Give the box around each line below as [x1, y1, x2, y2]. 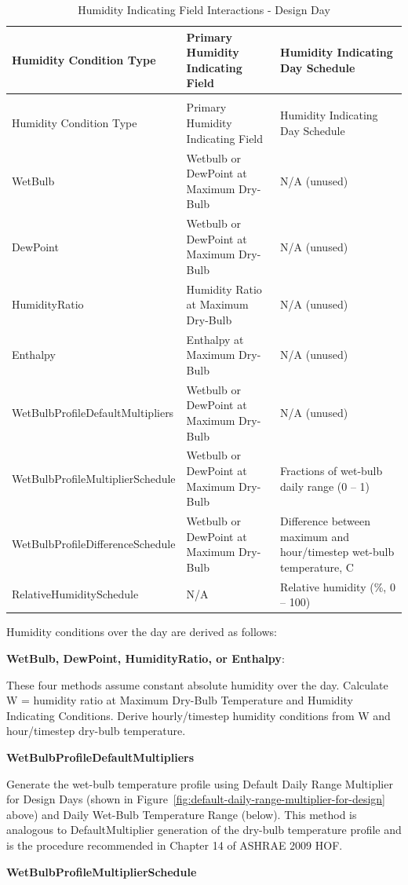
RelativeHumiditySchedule [12, 586, 139, 602]
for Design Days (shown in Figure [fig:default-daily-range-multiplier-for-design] [6, 791, 385, 807]
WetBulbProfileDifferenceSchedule [12, 536, 176, 552]
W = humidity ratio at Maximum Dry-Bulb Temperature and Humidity [6, 692, 353, 708]
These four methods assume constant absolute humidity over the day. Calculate [6, 676, 388, 693]
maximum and [280, 528, 349, 544]
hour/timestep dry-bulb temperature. [6, 722, 186, 739]
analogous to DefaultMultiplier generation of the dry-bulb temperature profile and [6, 821, 402, 838]
